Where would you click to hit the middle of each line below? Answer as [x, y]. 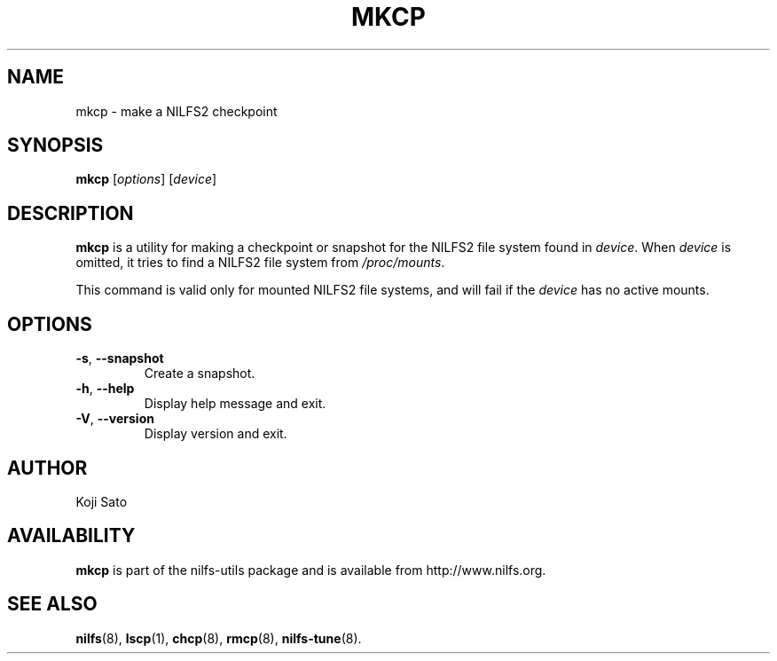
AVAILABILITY [71, 536]
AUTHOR [47, 468]
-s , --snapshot [120, 358]
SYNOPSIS [55, 146]
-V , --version [115, 419]
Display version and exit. [216, 434]
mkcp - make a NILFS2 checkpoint [177, 111]
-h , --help [105, 389]
